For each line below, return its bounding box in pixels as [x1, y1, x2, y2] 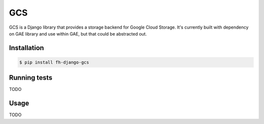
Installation [9, 44, 44, 52]
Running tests [9, 73, 53, 82]
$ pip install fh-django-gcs [19, 59, 89, 65]
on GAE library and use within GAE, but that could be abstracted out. [9, 31, 147, 36]
